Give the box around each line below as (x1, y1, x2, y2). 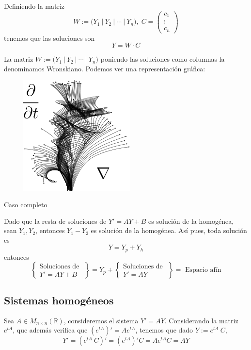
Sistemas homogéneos (4, 292, 114, 307)
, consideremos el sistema (63, 315, 139, 325)
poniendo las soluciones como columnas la (100, 54, 225, 64)
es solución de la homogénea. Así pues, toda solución (91, 225, 247, 235)
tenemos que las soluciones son (4, 33, 95, 43)
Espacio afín (185, 267, 221, 274)
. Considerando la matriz (164, 315, 238, 325)
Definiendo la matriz (4, 1, 65, 11)
